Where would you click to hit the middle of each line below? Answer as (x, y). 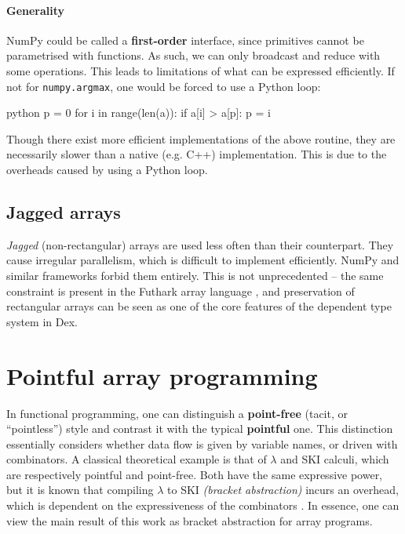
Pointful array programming (162, 375)
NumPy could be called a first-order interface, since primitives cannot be (185, 40)
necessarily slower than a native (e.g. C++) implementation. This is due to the (197, 154)
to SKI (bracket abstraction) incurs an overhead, (283, 490)
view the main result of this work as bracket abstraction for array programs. (190, 520)
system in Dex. (42, 321)
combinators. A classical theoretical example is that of (137, 459)
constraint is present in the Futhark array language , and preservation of (181, 291)
